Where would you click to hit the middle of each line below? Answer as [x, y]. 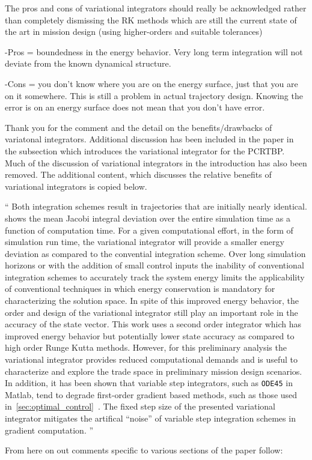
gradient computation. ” [49, 430]
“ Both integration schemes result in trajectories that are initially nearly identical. [156, 206]
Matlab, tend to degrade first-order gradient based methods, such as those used [151, 394]
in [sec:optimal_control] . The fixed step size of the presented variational [140, 406]
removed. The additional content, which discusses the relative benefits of [138, 174]
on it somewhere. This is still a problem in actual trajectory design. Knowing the [154, 95]
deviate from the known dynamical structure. [88, 63]
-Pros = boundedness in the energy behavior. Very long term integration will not [154, 51]
